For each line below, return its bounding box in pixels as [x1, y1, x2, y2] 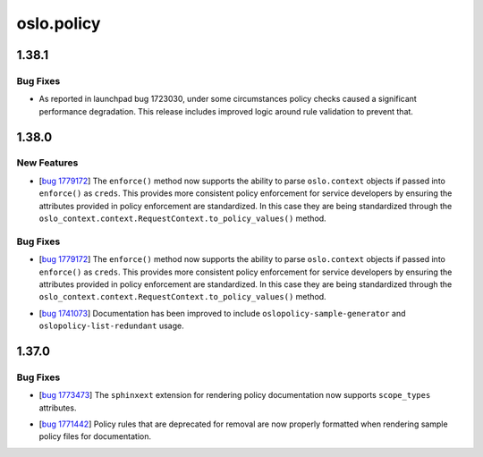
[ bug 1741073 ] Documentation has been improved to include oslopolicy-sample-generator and [38, 308, 406, 318]
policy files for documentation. [38, 431, 152, 442]
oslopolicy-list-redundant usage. [38, 320, 184, 331]
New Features [16, 157, 79, 169]
